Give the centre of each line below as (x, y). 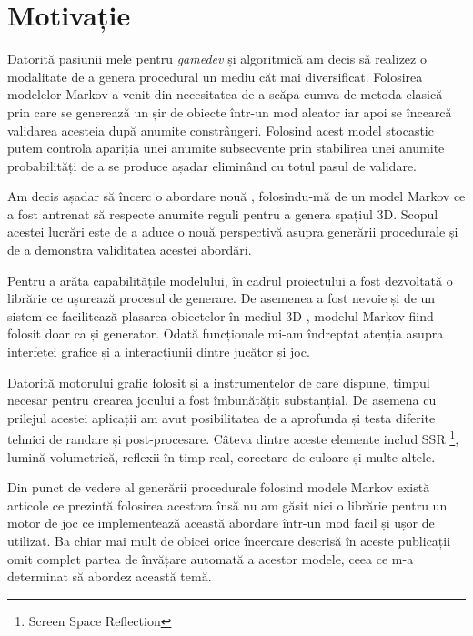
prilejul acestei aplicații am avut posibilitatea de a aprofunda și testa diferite (221, 417)
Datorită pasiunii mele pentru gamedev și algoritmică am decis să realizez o (217, 59)
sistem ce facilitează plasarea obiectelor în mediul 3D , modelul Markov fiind (221, 315)
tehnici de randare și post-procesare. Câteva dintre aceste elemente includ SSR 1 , (233, 438)
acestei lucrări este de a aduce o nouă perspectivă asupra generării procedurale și (233, 232)
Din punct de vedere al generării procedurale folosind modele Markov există (219, 487)
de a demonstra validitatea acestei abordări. (130, 250)
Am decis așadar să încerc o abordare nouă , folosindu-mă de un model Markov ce (236, 196)
